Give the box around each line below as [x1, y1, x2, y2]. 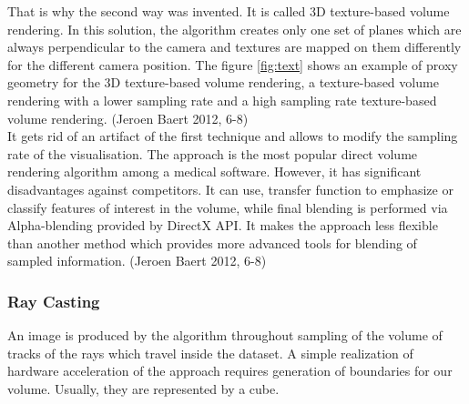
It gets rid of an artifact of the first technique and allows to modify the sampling [7, 126, 458, 146]
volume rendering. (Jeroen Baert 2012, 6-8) [7, 108, 249, 127]
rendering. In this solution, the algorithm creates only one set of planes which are [7, 19, 462, 38]
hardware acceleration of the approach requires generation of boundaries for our [7, 361, 453, 380]
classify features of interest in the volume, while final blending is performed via [7, 197, 448, 217]
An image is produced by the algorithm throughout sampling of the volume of [7, 326, 443, 345]
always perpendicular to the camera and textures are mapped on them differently [7, 37, 462, 56]
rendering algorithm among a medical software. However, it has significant [7, 162, 422, 181]
